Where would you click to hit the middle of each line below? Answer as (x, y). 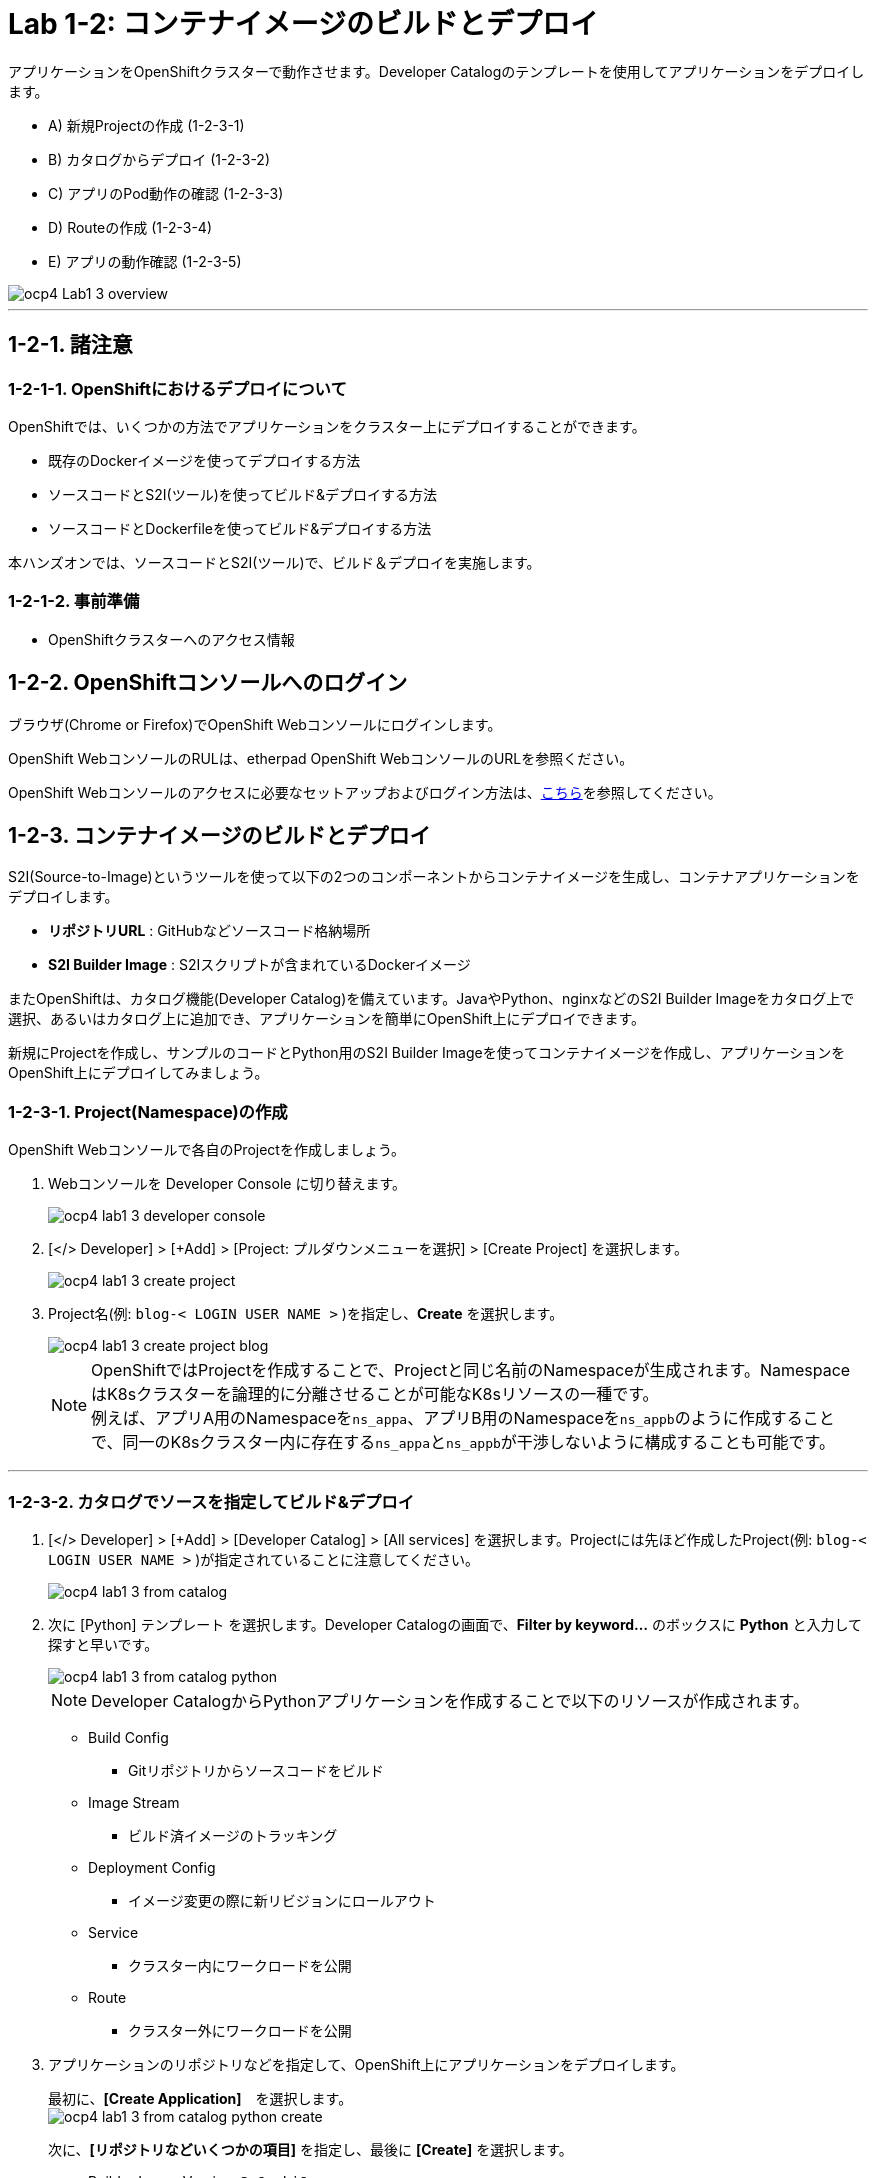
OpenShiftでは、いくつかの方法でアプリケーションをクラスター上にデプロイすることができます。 (327, 426)
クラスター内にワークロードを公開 (240, 1965)
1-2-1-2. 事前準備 (74, 601)
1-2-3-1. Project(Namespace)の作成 (148, 1111)
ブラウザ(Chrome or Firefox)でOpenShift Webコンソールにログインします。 (255, 724)
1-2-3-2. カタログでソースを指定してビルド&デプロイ (211, 1501)
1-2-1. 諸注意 (70, 345)
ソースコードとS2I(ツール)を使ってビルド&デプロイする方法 (243, 494)
